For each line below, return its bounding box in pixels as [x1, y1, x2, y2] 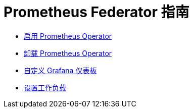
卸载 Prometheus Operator [24, 48, 112, 58]
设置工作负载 [24, 83, 66, 92]
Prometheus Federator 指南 [4, 4, 189, 21]
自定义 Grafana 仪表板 [24, 66, 97, 75]
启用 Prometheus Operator [24, 31, 112, 40]
